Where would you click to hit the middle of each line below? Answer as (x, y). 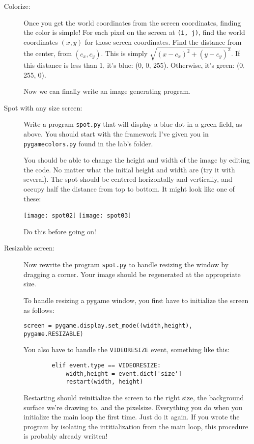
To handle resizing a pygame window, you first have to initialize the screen (136, 300)
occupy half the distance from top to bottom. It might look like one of (129, 189)
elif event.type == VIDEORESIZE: (106, 366)
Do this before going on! (60, 231)
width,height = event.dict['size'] (124, 374)
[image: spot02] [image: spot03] (78, 216)
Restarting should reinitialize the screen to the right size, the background (134, 398)
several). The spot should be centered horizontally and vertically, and (128, 179)
